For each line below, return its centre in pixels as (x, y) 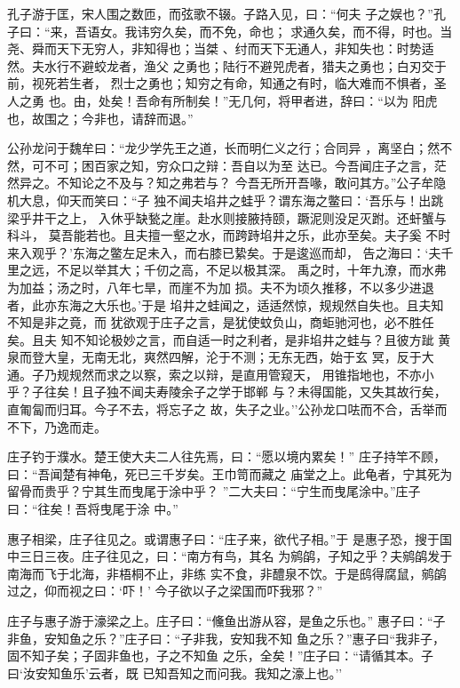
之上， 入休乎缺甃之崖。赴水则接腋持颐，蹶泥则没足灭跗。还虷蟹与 (251, 217)
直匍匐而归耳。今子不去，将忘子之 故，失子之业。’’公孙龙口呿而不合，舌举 (221, 409)
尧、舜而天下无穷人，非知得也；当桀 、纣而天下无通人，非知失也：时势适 (221, 48)
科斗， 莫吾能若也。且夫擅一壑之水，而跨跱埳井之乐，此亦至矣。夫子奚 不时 (229, 235)
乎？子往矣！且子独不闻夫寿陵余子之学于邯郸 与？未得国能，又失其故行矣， (227, 392)
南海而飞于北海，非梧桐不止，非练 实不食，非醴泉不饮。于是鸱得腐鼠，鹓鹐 (227, 573)
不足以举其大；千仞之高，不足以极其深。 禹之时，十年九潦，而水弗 (251, 270)
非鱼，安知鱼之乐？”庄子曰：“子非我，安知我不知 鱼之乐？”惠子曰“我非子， (226, 638)
